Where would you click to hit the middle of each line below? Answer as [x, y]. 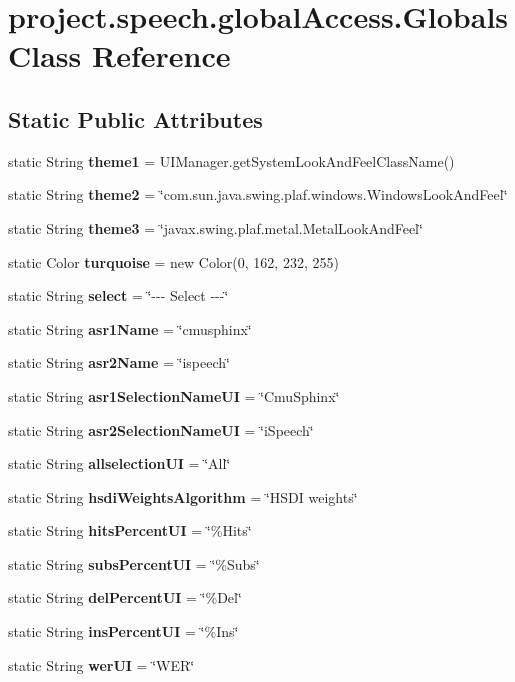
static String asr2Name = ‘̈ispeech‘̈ [119, 362]
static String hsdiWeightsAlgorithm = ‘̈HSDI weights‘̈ [183, 496]
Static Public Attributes [135, 118]
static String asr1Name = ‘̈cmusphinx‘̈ [130, 328]
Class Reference [119, 55]
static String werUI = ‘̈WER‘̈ [101, 664]
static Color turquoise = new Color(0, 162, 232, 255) [173, 261]
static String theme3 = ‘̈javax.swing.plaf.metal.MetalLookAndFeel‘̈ [215, 227]
